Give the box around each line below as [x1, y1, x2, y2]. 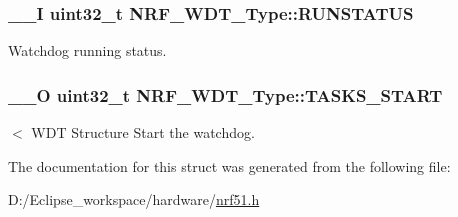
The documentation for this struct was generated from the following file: [8, 155, 451, 176]
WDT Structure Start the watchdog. [31, 122, 255, 143]
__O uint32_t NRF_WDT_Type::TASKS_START [8, 82, 443, 107]
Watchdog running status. [8, 40, 167, 61]
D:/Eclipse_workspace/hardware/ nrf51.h [8, 189, 260, 210]
